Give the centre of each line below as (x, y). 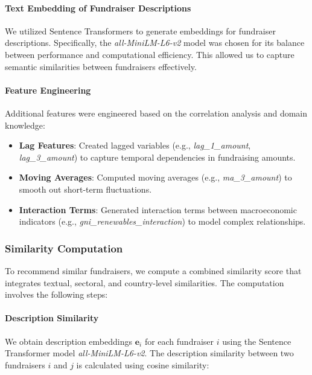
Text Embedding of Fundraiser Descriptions (98, 8)
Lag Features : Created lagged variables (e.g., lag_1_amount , (135, 145)
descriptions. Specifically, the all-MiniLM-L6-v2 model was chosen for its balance (155, 43)
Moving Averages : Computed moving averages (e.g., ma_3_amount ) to (155, 177)
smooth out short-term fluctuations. (85, 189)
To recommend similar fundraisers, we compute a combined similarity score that (153, 270)
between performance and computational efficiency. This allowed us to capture (150, 54)
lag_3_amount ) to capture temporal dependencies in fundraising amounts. (157, 157)
